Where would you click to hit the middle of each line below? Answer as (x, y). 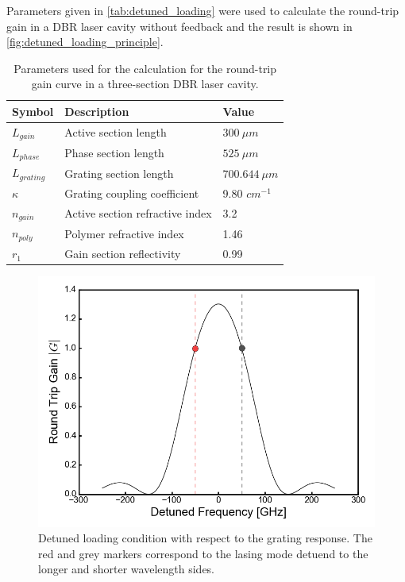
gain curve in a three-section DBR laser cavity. (145, 84)
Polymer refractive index (124, 233)
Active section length (116, 132)
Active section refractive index (138, 213)
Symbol (33, 111)
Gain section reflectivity (123, 254)
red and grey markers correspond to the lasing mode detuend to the (203, 553)
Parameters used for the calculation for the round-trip (145, 68)
